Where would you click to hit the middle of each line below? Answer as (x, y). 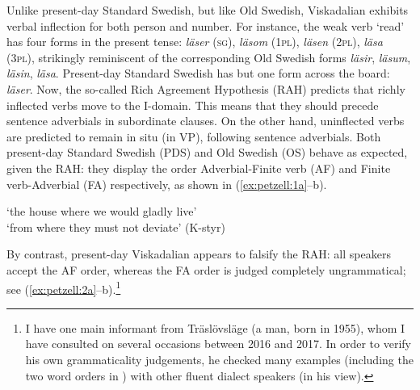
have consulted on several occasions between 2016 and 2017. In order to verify (218, 344)
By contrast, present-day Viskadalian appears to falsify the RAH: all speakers (199, 254)
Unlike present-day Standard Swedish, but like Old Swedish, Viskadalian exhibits (208, 10)
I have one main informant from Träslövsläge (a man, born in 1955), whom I (215, 327)
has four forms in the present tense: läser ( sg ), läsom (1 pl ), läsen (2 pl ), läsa (195, 42)
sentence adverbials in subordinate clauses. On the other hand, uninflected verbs (206, 121)
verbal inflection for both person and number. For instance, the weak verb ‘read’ (206, 25)
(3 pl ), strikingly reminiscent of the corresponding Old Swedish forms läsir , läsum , (209, 57)
